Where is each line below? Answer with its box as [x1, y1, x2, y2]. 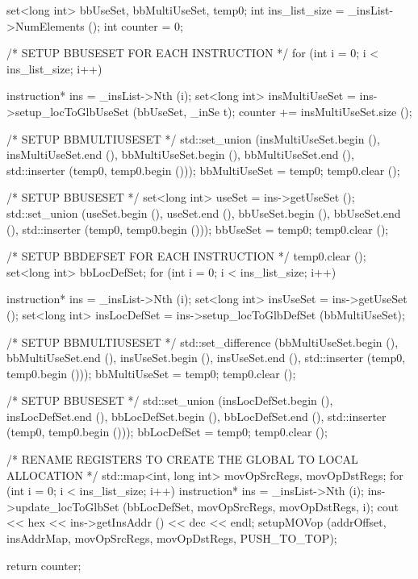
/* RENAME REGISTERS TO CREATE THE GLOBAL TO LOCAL [6, 451, 358, 468]
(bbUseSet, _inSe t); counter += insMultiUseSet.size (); [132, 102, 412, 119]
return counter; [6, 556, 82, 573]
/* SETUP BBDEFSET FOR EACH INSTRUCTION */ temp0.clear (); [6, 248, 366, 265]
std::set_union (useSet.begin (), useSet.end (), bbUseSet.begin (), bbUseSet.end [6, 204, 401, 221]
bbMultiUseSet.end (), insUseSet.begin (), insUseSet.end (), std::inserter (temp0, [6, 349, 406, 366]
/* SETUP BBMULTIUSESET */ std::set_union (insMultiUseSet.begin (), [6, 130, 380, 147]
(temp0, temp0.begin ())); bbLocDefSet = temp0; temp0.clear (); [6, 423, 328, 440]
